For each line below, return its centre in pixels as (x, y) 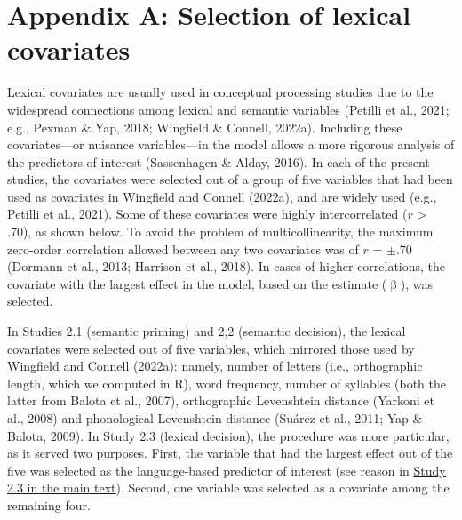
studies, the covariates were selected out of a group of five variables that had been (230, 179)
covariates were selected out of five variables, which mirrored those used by (211, 348)
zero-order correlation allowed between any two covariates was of (183, 248)
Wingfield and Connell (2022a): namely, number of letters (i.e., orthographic (215, 366)
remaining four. (49, 504)
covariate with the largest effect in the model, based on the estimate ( (197, 283)
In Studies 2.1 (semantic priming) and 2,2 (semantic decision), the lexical (207, 331)
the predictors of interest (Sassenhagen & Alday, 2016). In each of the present (219, 161)
